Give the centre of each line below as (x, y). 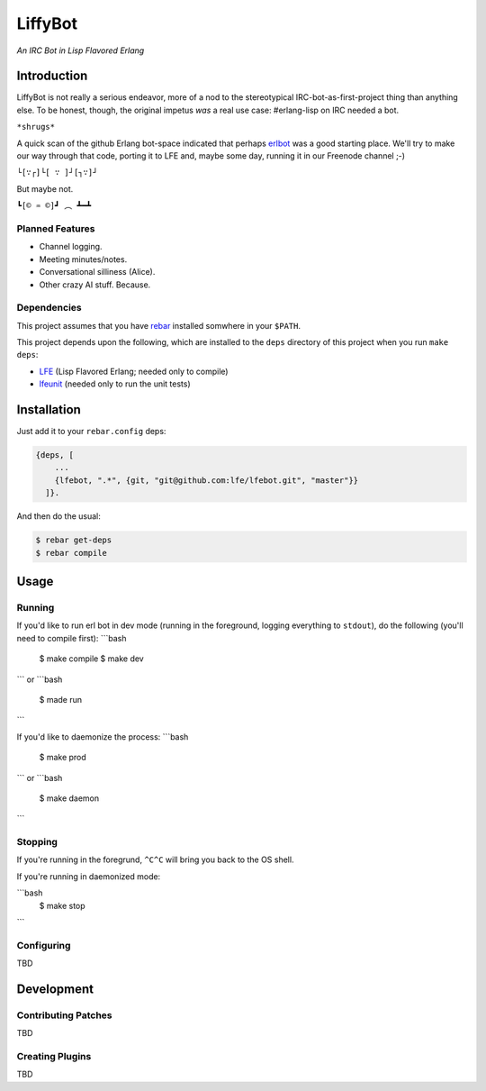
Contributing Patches (64, 1015)
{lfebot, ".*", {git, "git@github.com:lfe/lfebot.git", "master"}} (207, 480)
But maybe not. (45, 188)
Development (55, 989)
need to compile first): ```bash (72, 638)
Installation (49, 410)
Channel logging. (71, 247)
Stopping (37, 842)
